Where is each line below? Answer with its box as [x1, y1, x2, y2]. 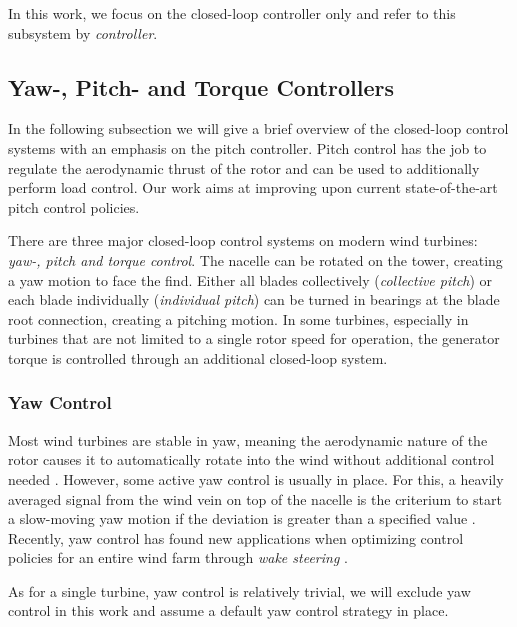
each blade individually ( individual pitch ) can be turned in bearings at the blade [8, 289, 500, 310]
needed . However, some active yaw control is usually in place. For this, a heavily [8, 468, 504, 489]
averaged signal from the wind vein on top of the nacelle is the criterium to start [8, 488, 502, 509]
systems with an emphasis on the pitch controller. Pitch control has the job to [8, 137, 487, 158]
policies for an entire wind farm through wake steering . [8, 547, 348, 568]
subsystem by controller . [8, 22, 158, 43]
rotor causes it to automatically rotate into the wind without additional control [8, 449, 495, 470]
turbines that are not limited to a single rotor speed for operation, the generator [8, 328, 500, 349]
